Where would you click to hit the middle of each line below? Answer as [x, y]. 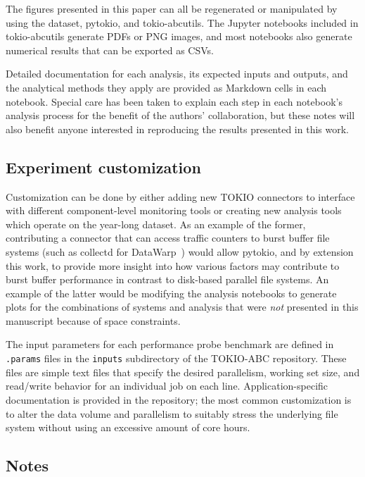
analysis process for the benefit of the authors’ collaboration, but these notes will [180, 115]
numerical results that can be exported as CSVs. [110, 50]
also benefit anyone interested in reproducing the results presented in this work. [177, 129]
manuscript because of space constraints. [93, 320]
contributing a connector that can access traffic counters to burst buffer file [168, 238]
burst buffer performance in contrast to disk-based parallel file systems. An [167, 279]
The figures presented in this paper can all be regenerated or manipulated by [172, 8]
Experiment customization [103, 167]
